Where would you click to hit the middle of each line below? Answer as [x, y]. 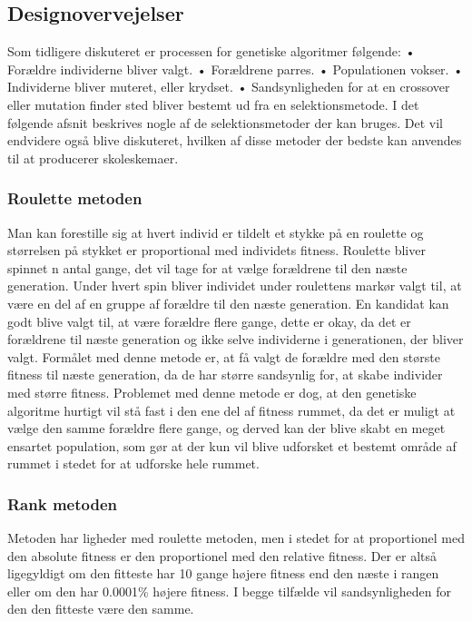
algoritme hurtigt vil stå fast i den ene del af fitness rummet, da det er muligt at [231, 410]
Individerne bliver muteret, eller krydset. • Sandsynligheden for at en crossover [229, 87]
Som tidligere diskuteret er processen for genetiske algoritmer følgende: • [211, 51]
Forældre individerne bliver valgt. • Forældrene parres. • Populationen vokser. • [236, 69]
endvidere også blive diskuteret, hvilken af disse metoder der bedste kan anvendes [235, 140]
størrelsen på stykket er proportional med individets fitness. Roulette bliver [216, 250]
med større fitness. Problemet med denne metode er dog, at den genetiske [212, 392]
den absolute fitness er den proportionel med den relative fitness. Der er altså [222, 555]
